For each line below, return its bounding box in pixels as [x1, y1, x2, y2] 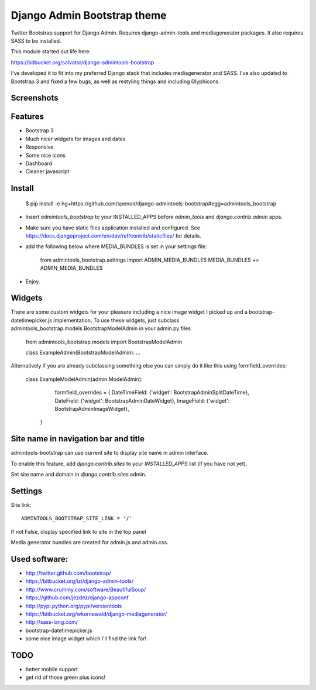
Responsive [25, 143, 54, 150]
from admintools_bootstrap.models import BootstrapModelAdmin [25, 338, 183, 345]
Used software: [11, 554, 68, 564]
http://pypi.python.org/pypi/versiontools [25, 602, 122, 609]
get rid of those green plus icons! [25, 674, 106, 681]
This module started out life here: [11, 48, 91, 55]
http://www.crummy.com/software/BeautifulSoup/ [25, 586, 146, 593]
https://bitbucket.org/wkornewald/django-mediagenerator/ [25, 610, 167, 617]
